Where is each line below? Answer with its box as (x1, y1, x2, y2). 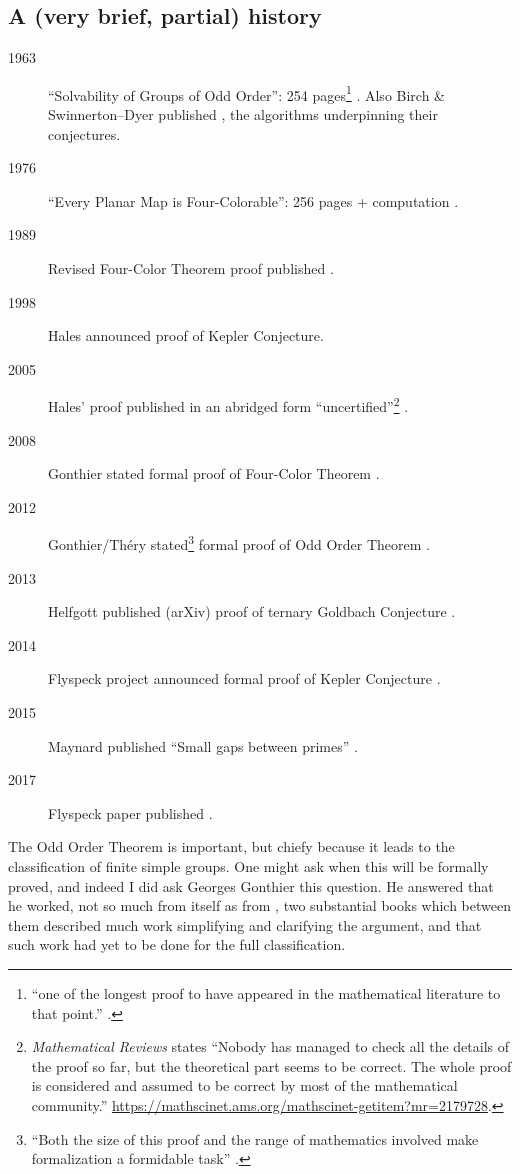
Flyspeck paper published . (48, 802, 213, 823)
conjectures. (48, 123, 121, 144)
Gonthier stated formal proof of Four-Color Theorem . (48, 463, 380, 484)
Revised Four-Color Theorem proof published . (48, 258, 334, 279)
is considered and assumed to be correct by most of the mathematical (31, 1075, 458, 1096)
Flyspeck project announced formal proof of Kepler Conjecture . (48, 668, 441, 689)
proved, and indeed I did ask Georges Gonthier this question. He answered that (8, 875, 494, 896)
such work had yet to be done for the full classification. (8, 934, 346, 955)
